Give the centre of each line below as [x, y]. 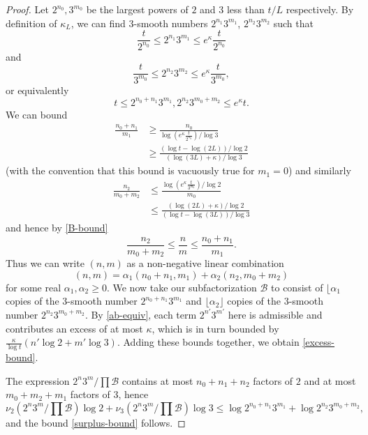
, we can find [98, 23]
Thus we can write [45, 263]
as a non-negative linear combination [205, 263]
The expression [38, 380]
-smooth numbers [171, 23]
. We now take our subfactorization [182, 287]
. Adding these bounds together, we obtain [208, 342]
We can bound [37, 114]
